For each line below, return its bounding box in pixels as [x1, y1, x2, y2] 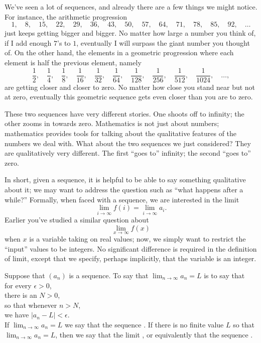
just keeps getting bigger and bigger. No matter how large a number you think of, [5, 28, 256, 38]
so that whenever [5, 299, 57, 310]
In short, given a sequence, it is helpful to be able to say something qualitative [5, 174, 246, 185]
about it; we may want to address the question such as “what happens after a [5, 184, 243, 194]
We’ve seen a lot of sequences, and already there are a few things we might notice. [5, 2, 257, 12]
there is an [5, 290, 37, 300]
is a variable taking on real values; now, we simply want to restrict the [29, 234, 246, 244]
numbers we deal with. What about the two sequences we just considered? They [5, 138, 251, 148]
